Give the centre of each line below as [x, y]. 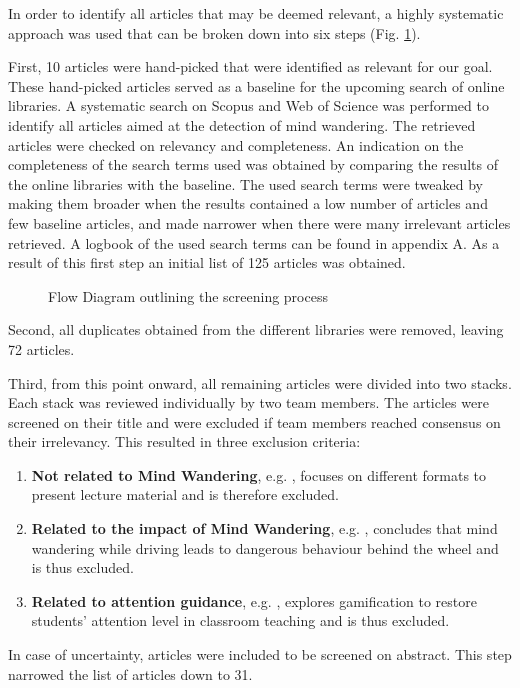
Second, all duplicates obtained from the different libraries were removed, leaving [256, 329]
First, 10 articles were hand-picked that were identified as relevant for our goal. [250, 66]
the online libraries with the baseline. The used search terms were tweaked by [245, 183]
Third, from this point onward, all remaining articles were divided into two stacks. [260, 382]
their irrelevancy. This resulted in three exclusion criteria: [184, 441]
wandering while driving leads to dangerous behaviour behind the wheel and [265, 547]
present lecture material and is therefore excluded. [185, 494]
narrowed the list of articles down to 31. [130, 673]
